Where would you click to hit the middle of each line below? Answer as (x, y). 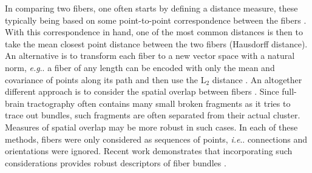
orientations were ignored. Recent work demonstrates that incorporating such (149, 151)
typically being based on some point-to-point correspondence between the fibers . (156, 20)
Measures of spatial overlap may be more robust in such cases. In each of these (151, 127)
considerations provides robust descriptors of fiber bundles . (116, 162)
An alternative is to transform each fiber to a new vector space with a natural (150, 56)
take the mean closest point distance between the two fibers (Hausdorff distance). (156, 43)
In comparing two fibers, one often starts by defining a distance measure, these (151, 8)
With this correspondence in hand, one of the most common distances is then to (154, 32)
